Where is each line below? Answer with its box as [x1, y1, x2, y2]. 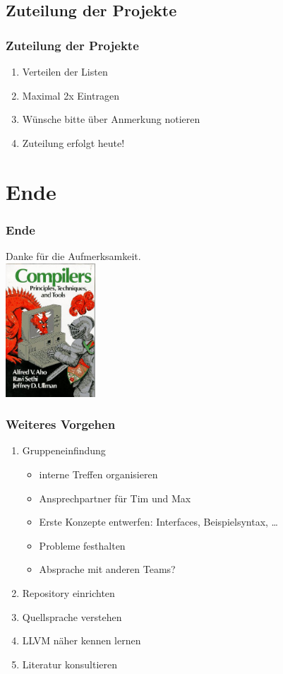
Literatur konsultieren [22, 656, 117, 671]
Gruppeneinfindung [22, 443, 106, 458]
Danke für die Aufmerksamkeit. [6, 248, 141, 263]
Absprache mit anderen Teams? [39, 562, 176, 577]
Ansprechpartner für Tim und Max [39, 490, 191, 505]
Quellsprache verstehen [22, 609, 122, 624]
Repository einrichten [22, 585, 115, 600]
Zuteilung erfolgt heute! [22, 135, 125, 150]
